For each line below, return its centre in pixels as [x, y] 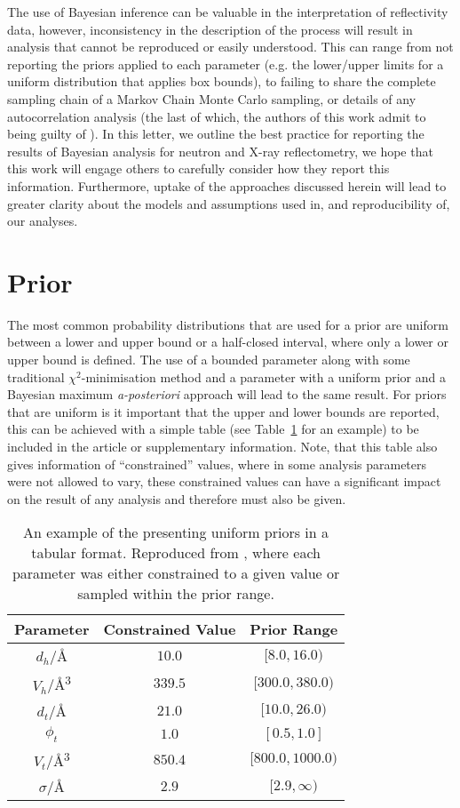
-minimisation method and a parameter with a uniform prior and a [263, 376]
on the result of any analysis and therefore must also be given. [177, 498]
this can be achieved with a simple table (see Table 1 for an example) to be [213, 429]
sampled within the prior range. [176, 594]
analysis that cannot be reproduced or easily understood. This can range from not [230, 47]
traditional [36, 376]
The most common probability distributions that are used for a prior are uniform [228, 324]
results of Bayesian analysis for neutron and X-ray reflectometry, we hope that [220, 151]
